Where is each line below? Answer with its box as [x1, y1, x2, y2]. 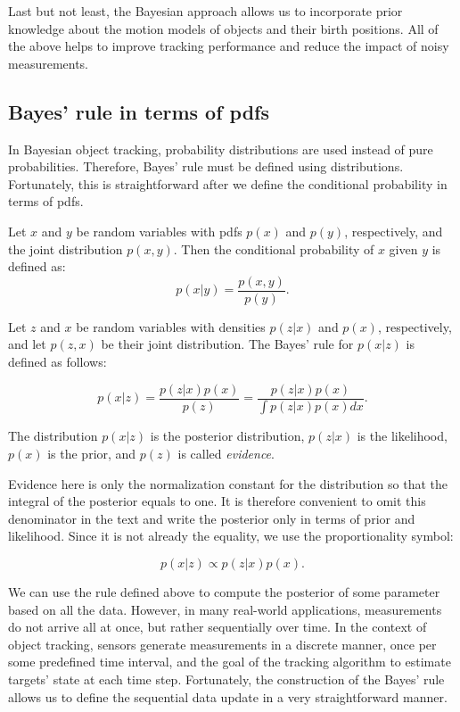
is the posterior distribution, [150, 426, 305, 445]
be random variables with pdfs [76, 221, 242, 240]
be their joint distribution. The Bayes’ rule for [101, 335, 354, 353]
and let [8, 335, 46, 353]
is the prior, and [47, 444, 136, 463]
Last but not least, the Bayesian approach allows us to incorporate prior [8, 2, 403, 20]
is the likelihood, [357, 426, 448, 445]
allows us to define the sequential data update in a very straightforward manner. [8, 687, 448, 706]
